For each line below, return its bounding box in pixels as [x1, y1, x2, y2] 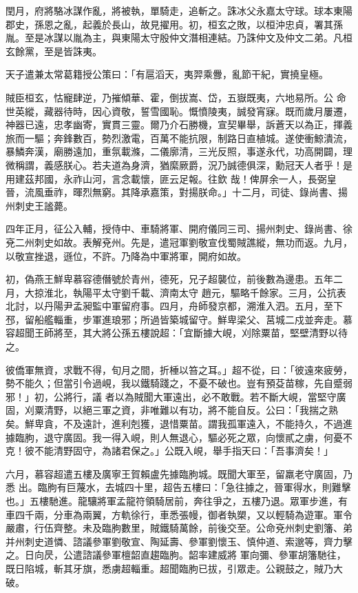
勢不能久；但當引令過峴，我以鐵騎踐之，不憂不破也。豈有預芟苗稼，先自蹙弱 [6, 376, 352, 390]
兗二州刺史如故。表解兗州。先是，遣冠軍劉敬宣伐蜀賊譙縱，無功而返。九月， [6, 234, 352, 249]
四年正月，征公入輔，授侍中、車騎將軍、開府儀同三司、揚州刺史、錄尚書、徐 [6, 221, 352, 236]
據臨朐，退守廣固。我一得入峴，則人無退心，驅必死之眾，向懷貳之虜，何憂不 [6, 430, 352, 444]
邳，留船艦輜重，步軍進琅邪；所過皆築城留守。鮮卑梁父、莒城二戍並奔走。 [6, 312, 343, 326]
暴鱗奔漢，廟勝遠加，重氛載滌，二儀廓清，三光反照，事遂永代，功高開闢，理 [6, 144, 352, 159]
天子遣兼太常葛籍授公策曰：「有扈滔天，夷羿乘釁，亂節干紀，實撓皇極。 [6, 67, 328, 81]
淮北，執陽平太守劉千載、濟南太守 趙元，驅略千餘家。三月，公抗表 [43, 285, 346, 299]
